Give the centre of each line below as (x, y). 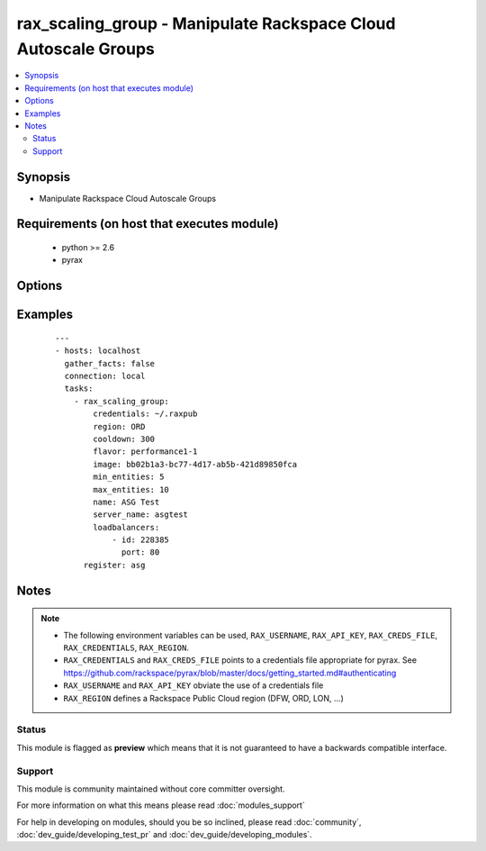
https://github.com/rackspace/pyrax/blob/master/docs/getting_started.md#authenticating (230, 673)
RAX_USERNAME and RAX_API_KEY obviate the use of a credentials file (193, 685)
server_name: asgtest (141, 515)
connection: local (105, 376)
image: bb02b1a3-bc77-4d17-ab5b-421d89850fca (195, 464)
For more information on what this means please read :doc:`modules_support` (161, 805)
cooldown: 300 (124, 439)
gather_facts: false (110, 363)
